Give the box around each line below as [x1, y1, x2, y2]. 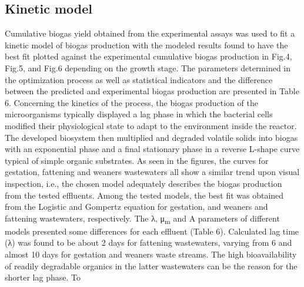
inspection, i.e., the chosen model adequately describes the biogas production [5, 177, 282, 189]
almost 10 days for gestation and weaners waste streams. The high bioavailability [5, 248, 297, 260]
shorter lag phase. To [5, 271, 81, 283]
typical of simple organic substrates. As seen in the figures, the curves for [5, 154, 269, 166]
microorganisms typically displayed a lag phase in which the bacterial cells [5, 108, 273, 120]
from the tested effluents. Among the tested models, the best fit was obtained [5, 189, 284, 201]
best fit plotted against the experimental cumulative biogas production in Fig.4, [5, 50, 292, 62]
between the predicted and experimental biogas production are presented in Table [5, 85, 299, 97]
